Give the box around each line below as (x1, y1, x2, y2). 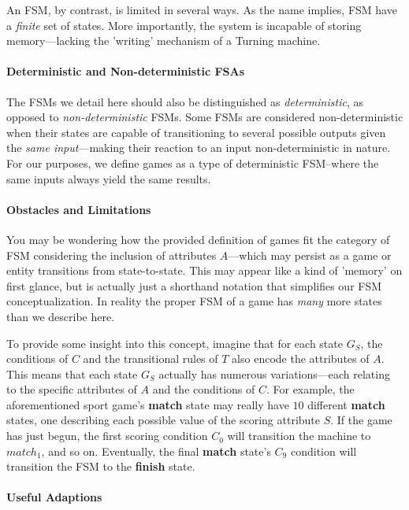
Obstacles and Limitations (6, 201, 151, 217)
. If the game (330, 412, 392, 428)
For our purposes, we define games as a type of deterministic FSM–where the (6, 154, 379, 171)
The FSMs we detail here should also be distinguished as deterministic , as (6, 93, 363, 109)
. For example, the (266, 381, 355, 397)
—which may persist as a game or (228, 246, 392, 263)
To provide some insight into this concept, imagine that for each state (6, 334, 343, 351)
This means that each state (6, 365, 138, 382)
